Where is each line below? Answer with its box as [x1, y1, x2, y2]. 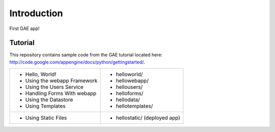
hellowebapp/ [116, 77, 149, 84]
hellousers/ [116, 84, 143, 91]
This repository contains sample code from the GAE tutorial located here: [9, 52, 163, 58]
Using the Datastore [25, 96, 73, 104]
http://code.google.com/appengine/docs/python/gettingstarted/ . [9, 59, 145, 65]
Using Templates [25, 103, 66, 110]
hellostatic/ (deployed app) [116, 114, 181, 121]
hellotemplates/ [116, 103, 153, 110]
